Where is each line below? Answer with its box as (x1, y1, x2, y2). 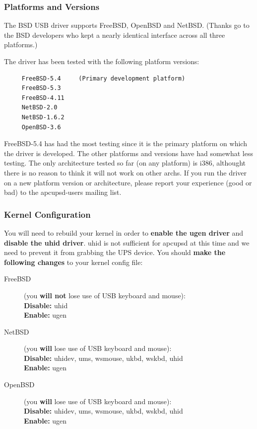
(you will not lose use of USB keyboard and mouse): (24, 290, 186, 300)
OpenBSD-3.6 (21, 123, 61, 131)
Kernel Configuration (4, 208, 91, 220)
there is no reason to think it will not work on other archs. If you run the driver (4, 167, 247, 177)
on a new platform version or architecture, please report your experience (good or (4, 177, 252, 187)
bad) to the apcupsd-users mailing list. (4, 187, 122, 197)
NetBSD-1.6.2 (21, 113, 64, 121)
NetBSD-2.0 (21, 104, 58, 111)
